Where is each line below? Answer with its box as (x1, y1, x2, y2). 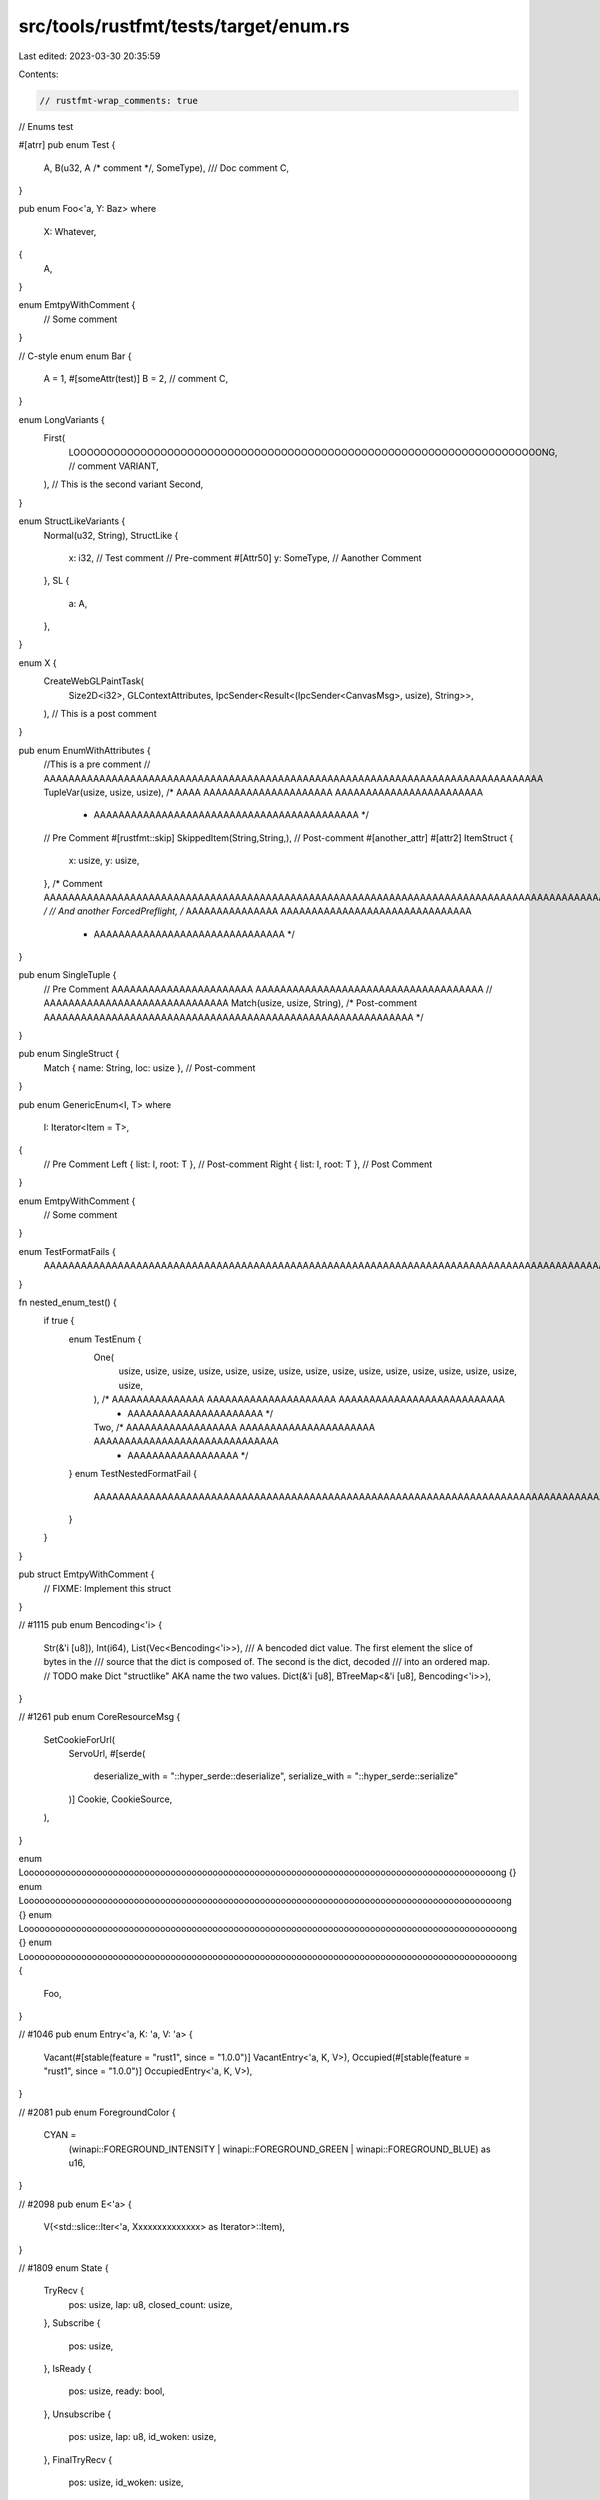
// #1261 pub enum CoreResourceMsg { (18, 1711, 181, 1723)
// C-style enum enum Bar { (18, 350, 132, 362)
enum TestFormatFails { (18, 1245, 117, 1257)
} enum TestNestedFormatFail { (68, 1468, 197, 1480)
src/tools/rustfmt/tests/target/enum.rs (18, 15, 350, 37)
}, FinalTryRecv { (43, 2453, 113, 2465)
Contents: (18, 68, 59, 80)
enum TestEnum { (68, 1333, 142, 1345)
